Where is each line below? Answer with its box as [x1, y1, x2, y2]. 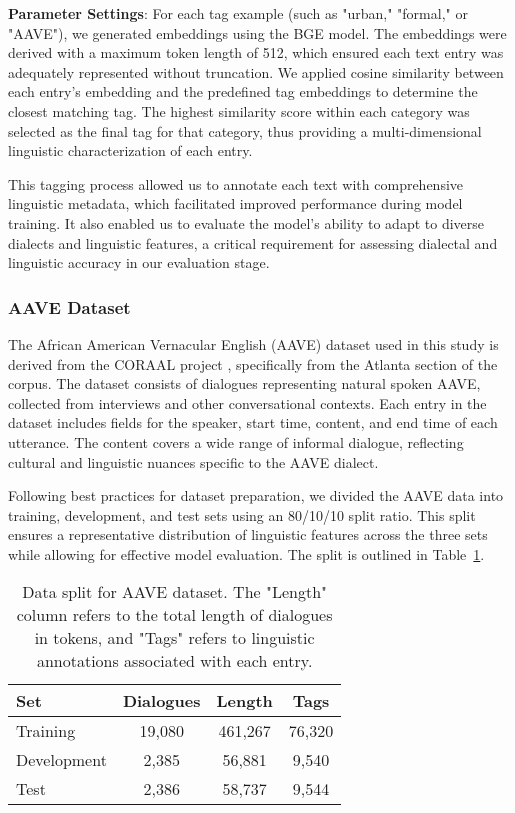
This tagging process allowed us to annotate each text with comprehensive [8, 173, 464, 194]
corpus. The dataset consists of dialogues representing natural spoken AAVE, [8, 373, 481, 394]
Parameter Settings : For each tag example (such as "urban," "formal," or [8, 3, 468, 23]
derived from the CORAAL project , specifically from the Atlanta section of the [8, 353, 498, 374]
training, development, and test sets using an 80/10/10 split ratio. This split [8, 504, 476, 525]
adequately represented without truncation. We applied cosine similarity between [8, 61, 504, 82]
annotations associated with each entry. [36, 649, 313, 673]
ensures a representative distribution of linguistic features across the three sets [8, 524, 488, 545]
